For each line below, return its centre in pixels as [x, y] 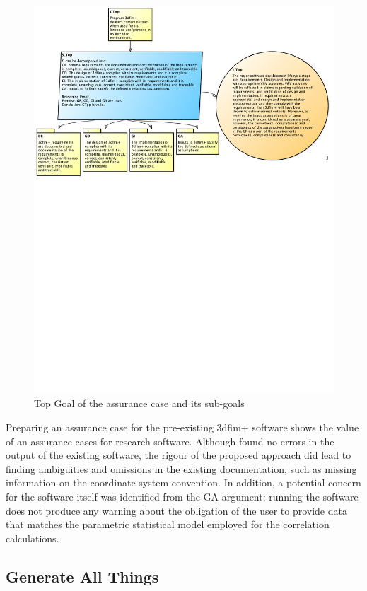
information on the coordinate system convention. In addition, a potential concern [183, 482]
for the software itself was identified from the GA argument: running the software [182, 497]
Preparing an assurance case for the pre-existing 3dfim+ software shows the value [182, 427]
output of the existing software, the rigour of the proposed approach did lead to [179, 455]
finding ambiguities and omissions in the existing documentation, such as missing [181, 468]
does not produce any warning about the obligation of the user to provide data [176, 510]
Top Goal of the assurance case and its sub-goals [139, 403]
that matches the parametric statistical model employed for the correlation [168, 524]
